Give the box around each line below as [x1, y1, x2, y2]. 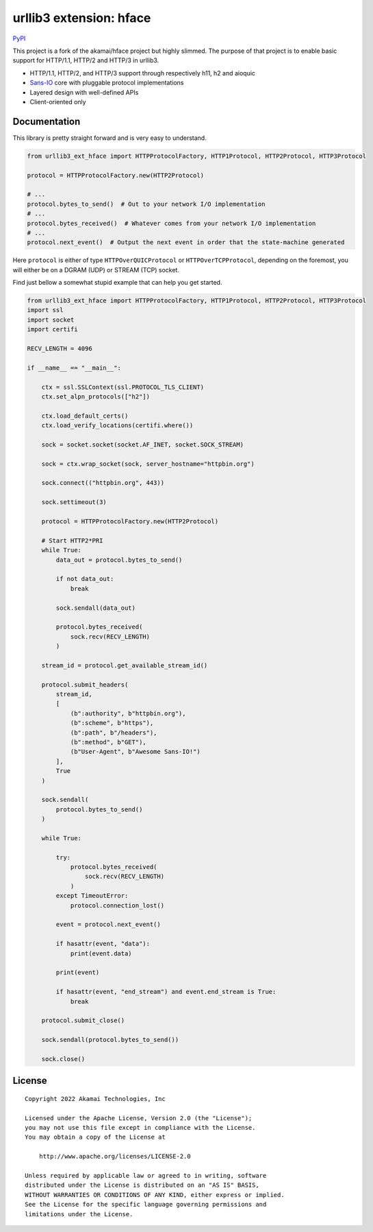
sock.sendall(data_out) [55, 604, 136, 612]
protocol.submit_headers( [41, 680, 129, 689]
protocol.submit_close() [41, 1017, 125, 1025]
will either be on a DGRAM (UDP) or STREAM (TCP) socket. [12, 265, 179, 274]
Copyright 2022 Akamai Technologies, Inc [25, 1095, 166, 1102]
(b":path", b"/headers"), [70, 728, 157, 737]
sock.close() [41, 1055, 86, 1063]
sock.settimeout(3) [41, 498, 107, 506]
